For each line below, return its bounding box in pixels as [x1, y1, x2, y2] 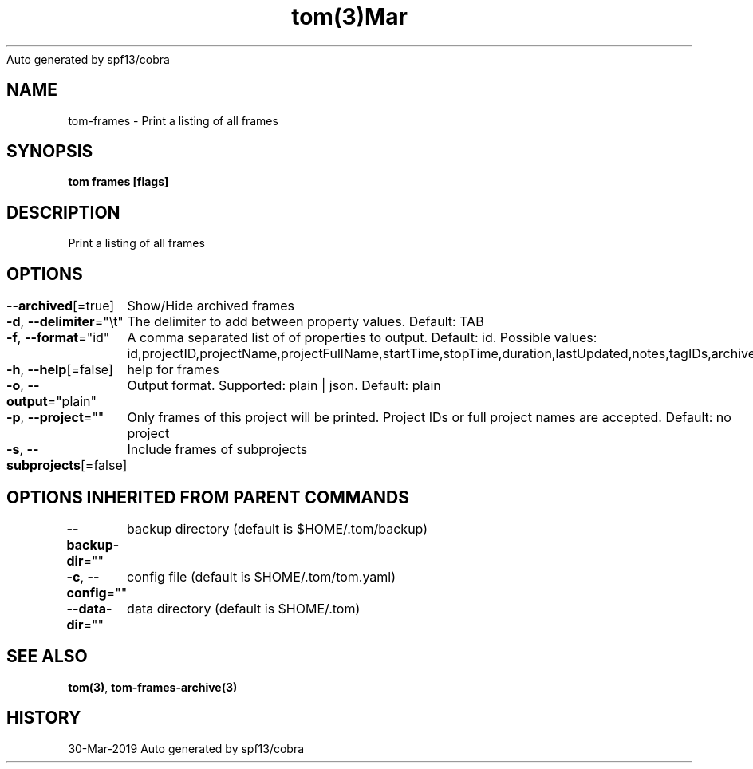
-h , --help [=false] [6, 361, 113, 378]
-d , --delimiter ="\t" [6, 314, 124, 330]
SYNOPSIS [6, 141, 93, 162]
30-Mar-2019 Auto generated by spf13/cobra [68, 741, 305, 755]
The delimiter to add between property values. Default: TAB [127, 314, 484, 330]
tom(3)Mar [291, 3, 408, 30]
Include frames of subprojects [127, 441, 308, 458]
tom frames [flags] [68, 175, 169, 189]
